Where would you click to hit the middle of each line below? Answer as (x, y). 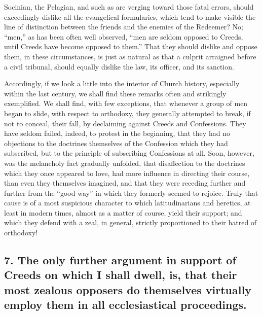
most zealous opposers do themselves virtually (128, 289)
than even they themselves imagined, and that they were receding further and (125, 183)
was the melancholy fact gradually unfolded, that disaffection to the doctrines (125, 163)
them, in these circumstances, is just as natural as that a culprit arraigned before (130, 56)
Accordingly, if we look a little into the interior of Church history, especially (122, 83)
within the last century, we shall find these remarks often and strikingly (115, 93)
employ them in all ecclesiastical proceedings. (125, 305)
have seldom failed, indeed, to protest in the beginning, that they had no (117, 133)
